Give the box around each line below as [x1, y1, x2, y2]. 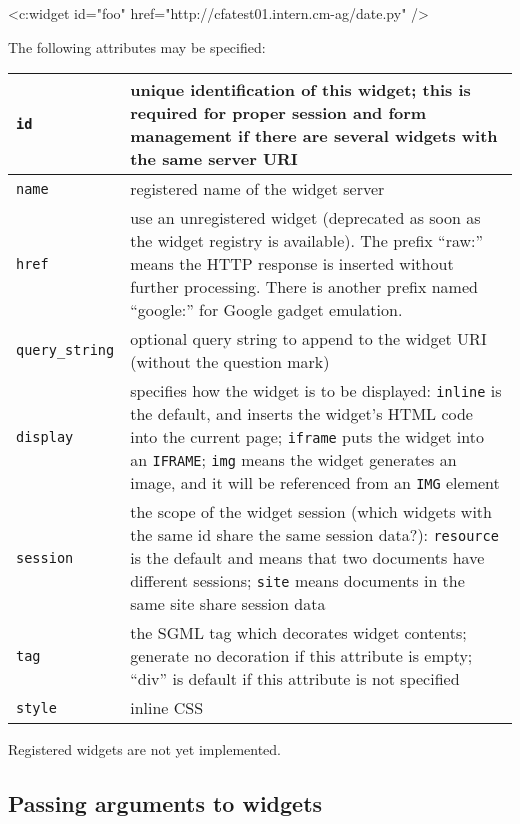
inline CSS [130, 696, 204, 720]
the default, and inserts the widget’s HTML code [130, 402, 473, 426]
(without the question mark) [130, 350, 330, 374]
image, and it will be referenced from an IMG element [130, 471, 500, 495]
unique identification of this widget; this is [130, 78, 471, 102]
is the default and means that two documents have [130, 546, 485, 570]
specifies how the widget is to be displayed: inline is [130, 379, 502, 403]
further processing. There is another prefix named [130, 275, 478, 299]
